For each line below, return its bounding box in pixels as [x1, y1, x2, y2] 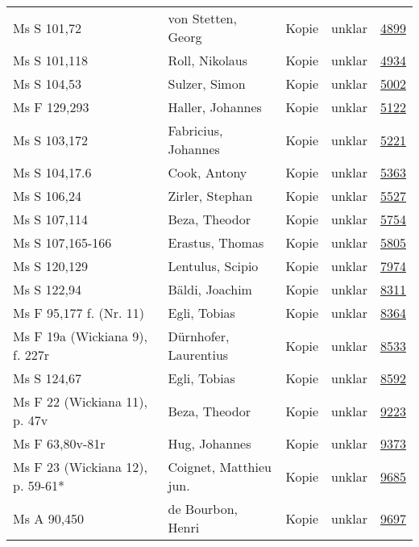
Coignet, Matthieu [168, 457, 272, 476]
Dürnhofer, [168, 327, 230, 345]
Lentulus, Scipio [168, 257, 259, 275]
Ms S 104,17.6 [13, 163, 92, 182]
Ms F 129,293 [13, 98, 89, 116]
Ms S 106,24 [13, 186, 81, 205]
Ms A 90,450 [13, 508, 85, 528]
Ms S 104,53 [13, 74, 81, 93]
